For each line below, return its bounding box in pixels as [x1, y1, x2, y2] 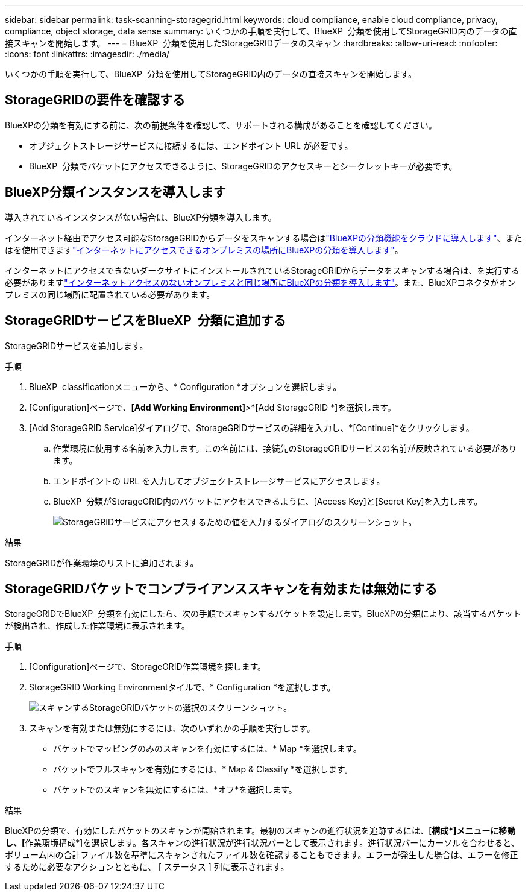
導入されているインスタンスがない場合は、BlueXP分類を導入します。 [5, 212, 277, 222]
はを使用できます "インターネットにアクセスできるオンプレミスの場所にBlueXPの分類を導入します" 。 [5, 244, 403, 255]
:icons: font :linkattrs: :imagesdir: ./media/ [5, 49, 170, 59]
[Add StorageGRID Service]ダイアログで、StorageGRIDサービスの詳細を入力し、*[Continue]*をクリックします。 [29, 422, 474, 433]
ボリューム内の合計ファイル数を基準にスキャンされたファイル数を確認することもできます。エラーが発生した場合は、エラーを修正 [5, 850, 518, 860]
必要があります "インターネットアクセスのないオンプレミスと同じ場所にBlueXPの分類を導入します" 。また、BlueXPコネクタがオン [5, 277, 516, 288]
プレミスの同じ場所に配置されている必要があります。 [5, 289, 215, 300]
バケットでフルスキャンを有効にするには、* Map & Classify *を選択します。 [53, 764, 353, 775]
